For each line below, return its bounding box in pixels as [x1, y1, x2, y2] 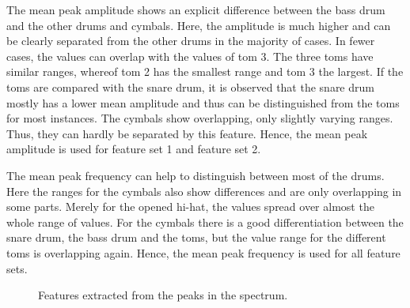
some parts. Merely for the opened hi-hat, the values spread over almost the [6, 198, 374, 215]
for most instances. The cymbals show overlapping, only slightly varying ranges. [6, 110, 393, 126]
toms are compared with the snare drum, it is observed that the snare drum [6, 78, 374, 95]
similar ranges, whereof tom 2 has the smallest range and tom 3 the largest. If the [6, 63, 404, 80]
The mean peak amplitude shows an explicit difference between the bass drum [6, 2, 385, 17]
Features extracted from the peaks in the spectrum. [38, 287, 288, 303]
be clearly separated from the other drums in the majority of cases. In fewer [6, 32, 375, 49]
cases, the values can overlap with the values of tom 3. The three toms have [6, 47, 374, 64]
